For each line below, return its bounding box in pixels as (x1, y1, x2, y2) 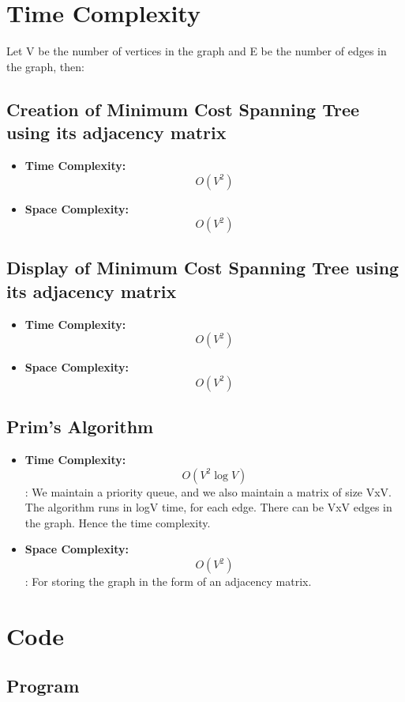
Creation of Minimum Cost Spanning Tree (6, 96, 360, 121)
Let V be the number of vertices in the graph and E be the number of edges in (6, 43, 387, 59)
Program (6, 674, 80, 698)
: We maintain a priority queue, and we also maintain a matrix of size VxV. (24, 483, 392, 500)
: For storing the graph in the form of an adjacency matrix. (24, 573, 312, 590)
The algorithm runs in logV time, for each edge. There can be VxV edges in (24, 499, 392, 515)
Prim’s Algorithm (6, 414, 154, 439)
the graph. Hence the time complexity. (24, 514, 211, 530)
